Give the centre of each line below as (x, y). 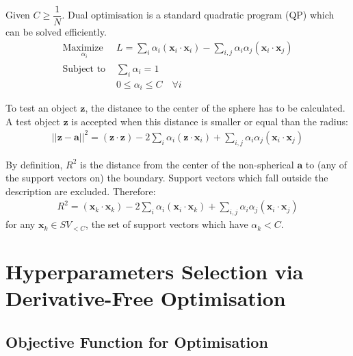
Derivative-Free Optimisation (146, 298)
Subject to (84, 69)
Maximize (83, 48)
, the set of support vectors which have (167, 224)
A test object (33, 121)
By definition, (34, 164)
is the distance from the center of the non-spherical (187, 164)
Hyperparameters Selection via (155, 271)
